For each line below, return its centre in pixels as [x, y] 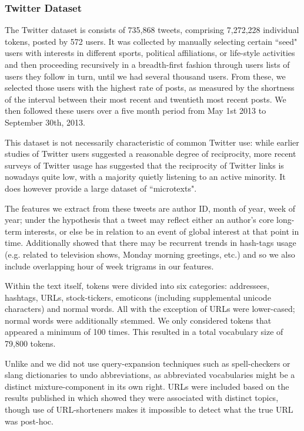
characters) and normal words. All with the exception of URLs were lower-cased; [150, 309]
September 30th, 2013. [45, 122]
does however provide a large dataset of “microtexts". [101, 188]
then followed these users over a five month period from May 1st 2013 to [136, 111]
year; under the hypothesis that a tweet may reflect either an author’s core [139, 220]
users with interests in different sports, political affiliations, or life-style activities [150, 53]
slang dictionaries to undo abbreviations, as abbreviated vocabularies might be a [150, 375]
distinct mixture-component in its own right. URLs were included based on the [147, 386]
